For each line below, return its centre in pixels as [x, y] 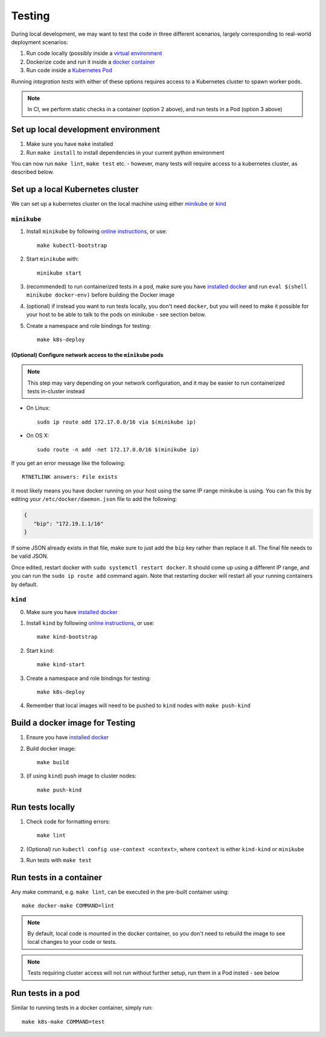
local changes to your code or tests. [72, 942]
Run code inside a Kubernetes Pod [69, 70]
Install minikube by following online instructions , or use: [97, 231]
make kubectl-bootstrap [72, 245]
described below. [33, 172]
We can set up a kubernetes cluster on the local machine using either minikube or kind [119, 204]
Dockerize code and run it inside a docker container [91, 62]
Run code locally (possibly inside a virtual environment [94, 53]
